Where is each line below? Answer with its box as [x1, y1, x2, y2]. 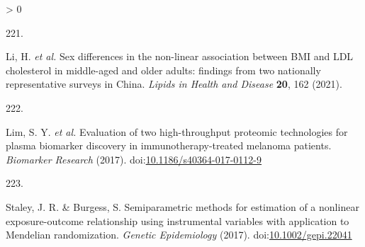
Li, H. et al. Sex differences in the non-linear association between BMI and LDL [6, 49, 354, 64]
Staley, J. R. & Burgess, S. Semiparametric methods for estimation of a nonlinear [6, 199, 359, 214]
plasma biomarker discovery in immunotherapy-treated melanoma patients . [6, 138, 332, 153]
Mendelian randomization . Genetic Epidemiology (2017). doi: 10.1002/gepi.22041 [6, 227, 352, 242]
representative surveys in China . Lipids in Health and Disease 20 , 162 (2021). [6, 76, 342, 91]
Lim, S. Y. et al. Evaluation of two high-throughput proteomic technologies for [6, 124, 348, 139]
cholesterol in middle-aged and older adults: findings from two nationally [6, 62, 321, 77]
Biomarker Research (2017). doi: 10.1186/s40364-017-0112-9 [6, 151, 262, 166]
